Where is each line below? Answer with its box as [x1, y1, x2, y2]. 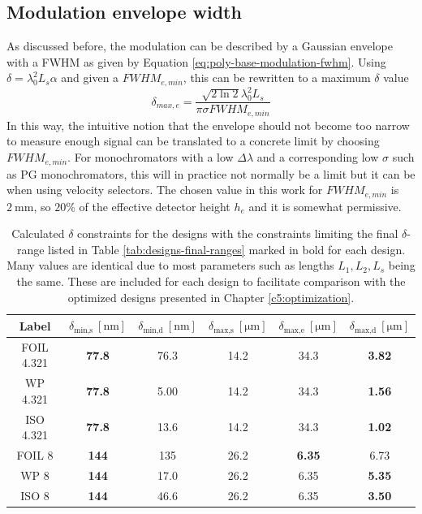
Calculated [11, 225, 65, 242]
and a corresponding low [256, 149, 379, 166]
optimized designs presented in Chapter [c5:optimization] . [67, 288, 355, 305]
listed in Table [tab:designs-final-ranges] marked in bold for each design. [48, 240, 406, 257]
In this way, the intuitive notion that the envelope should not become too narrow [6, 116, 410, 133]
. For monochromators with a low [67, 149, 234, 166]
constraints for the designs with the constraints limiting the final [77, 225, 398, 242]
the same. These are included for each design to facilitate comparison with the [16, 272, 406, 289]
